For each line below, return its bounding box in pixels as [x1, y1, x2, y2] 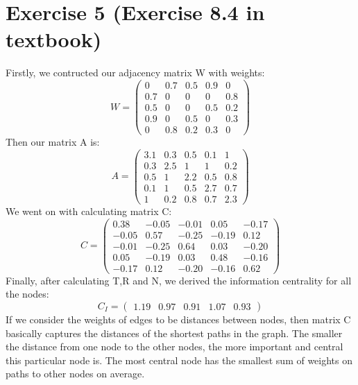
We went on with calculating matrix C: [6, 203, 172, 218]
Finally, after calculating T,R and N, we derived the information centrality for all [6, 273, 352, 287]
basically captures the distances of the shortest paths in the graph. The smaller [6, 325, 343, 340]
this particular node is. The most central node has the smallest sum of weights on [6, 352, 353, 367]
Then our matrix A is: [6, 135, 100, 149]
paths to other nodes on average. [6, 366, 145, 381]
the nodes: [6, 286, 49, 301]
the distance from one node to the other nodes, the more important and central [6, 339, 343, 354]
